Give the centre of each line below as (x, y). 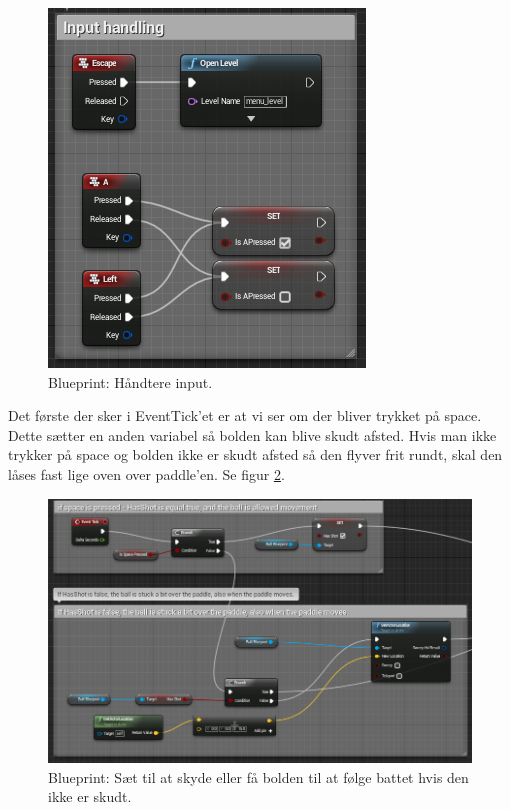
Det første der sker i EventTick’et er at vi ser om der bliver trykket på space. (245, 415)
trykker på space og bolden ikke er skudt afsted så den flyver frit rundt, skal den (255, 454)
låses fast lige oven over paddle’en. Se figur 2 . (146, 473)
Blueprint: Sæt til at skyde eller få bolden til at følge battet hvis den (258, 776)
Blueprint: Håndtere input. (130, 381)
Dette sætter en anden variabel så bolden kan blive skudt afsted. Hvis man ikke (252, 434)
